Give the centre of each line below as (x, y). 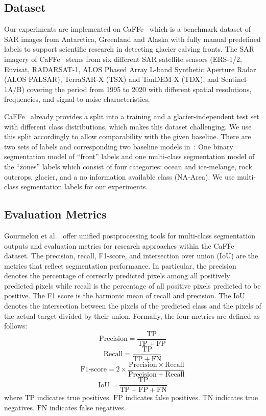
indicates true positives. (74, 397)
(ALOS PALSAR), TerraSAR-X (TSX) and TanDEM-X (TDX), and (112, 79)
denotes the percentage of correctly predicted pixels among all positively (117, 276)
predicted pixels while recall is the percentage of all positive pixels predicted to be (132, 285)
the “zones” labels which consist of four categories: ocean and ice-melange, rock (128, 166)
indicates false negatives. (88, 407)
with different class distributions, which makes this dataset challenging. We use (128, 126)
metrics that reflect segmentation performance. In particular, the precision (120, 265)
